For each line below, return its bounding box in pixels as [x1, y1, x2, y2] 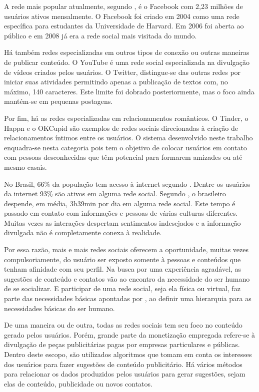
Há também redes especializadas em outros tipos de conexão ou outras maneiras [4, 47, 249, 57]
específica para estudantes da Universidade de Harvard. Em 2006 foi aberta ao [4, 20, 244, 31]
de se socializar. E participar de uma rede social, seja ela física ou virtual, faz [4, 283, 240, 294]
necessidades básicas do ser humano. [4, 303, 115, 313]
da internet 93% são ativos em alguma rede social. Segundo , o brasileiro [4, 188, 226, 199]
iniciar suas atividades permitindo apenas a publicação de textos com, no [4, 76, 228, 87]
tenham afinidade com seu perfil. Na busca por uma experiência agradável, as [4, 264, 241, 274]
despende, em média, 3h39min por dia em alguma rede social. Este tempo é [4, 198, 235, 208]
